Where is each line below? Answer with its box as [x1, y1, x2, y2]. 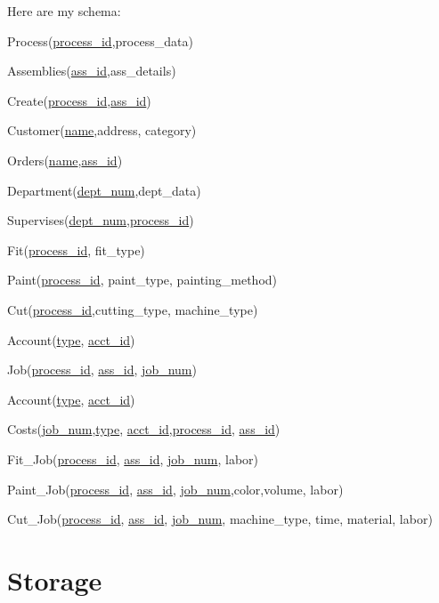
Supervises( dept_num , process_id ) [7, 211, 194, 229]
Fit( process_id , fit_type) [7, 240, 145, 259]
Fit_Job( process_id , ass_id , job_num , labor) [7, 449, 259, 468]
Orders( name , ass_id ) [7, 150, 123, 169]
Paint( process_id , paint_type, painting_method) [7, 270, 278, 289]
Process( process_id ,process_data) [7, 31, 193, 50]
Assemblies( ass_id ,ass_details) [7, 61, 176, 80]
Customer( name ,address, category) [7, 121, 197, 140]
